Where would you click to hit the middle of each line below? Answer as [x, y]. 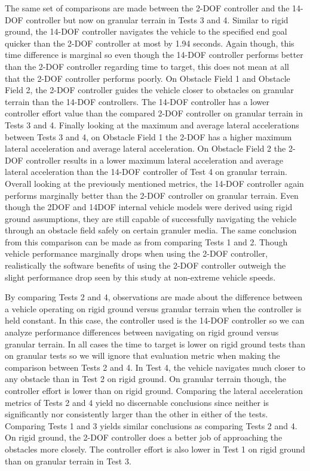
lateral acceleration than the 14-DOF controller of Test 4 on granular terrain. [146, 172]
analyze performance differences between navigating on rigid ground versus [142, 332]
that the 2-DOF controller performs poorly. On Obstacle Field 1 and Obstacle [148, 78]
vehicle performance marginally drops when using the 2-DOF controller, [136, 253]
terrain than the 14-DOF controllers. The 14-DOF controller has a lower [137, 101]
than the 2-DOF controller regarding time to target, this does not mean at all [147, 66]
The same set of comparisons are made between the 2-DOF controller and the [147, 8]
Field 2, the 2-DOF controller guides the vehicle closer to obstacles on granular [149, 90]
